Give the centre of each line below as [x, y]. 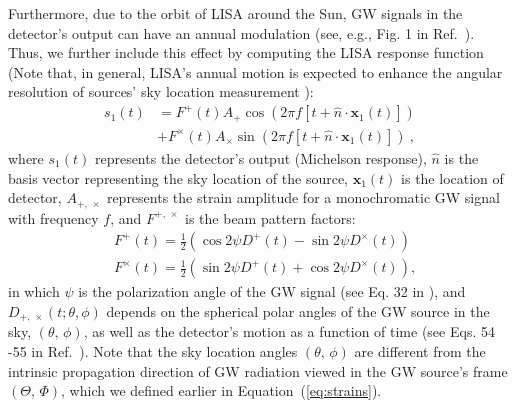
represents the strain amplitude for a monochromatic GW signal [303, 197]
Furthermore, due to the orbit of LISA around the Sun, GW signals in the [235, 13]
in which [34, 291]
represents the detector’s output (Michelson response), [260, 157]
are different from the [420, 350]
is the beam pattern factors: [270, 217]
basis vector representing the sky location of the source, [178, 177]
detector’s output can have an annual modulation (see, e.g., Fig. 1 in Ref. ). [241, 32]
